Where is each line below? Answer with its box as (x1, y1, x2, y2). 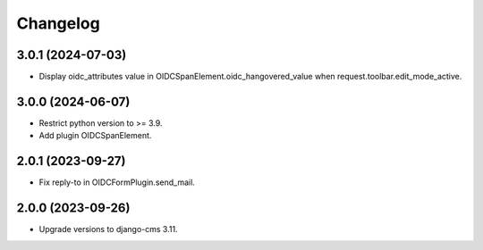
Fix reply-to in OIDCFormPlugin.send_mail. (38, 177, 196, 187)
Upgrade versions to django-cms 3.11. (38, 224, 178, 235)
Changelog (16, 13, 100, 33)
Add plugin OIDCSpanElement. (38, 130, 152, 141)
